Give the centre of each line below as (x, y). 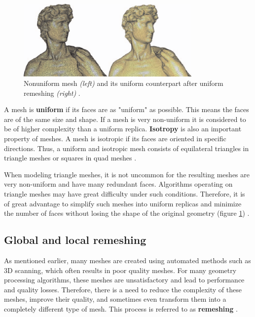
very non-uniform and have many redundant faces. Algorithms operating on (118, 184)
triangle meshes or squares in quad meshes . (70, 158)
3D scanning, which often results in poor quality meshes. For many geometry (120, 270)
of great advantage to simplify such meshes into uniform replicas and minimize (123, 203)
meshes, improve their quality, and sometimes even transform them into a (115, 299)
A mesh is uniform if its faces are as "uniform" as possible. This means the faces (127, 109)
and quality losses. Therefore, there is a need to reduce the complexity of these (123, 289)
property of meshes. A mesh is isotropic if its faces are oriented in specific (115, 139)
